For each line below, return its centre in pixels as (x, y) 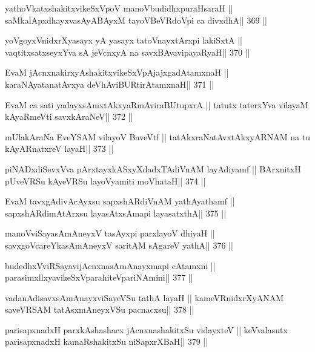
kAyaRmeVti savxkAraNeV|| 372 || (69, 116)
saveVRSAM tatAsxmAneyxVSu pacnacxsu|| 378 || (100, 309)
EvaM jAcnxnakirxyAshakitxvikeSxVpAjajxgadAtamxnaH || (117, 72)
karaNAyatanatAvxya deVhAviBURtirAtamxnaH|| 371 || (110, 84)
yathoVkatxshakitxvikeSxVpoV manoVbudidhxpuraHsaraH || (119, 8)
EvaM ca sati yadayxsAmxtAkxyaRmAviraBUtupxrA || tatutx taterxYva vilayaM (157, 104)
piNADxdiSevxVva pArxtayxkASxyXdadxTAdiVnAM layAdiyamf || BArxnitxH (153, 168)
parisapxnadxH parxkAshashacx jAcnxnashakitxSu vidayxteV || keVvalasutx (146, 329)
